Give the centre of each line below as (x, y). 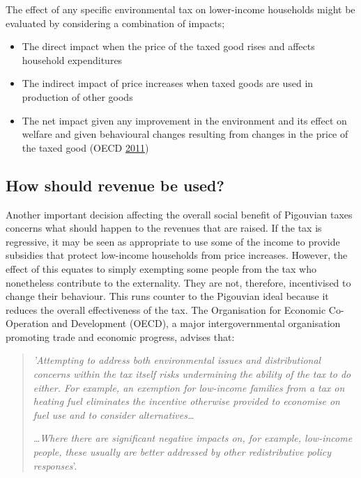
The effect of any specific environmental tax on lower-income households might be (180, 9)
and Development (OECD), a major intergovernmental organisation (196, 323)
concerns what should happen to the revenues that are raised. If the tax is (164, 228)
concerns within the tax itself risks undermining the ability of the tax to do (192, 374)
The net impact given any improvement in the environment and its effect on (184, 120)
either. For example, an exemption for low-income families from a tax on (189, 387)
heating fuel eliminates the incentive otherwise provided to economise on (186, 401)
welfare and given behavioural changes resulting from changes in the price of (185, 134)
